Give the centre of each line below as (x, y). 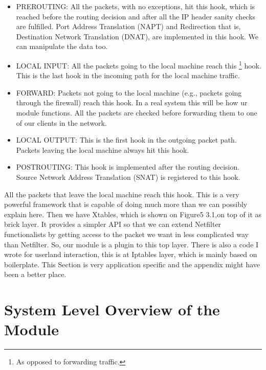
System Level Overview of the (112, 309)
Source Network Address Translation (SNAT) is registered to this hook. (128, 177)
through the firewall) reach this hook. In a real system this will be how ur (132, 102)
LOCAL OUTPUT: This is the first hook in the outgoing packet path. (126, 140)
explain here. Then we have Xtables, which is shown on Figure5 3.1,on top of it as (133, 214)
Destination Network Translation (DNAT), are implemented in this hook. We (137, 36)
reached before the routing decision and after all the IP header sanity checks (136, 16)
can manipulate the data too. (62, 46)
